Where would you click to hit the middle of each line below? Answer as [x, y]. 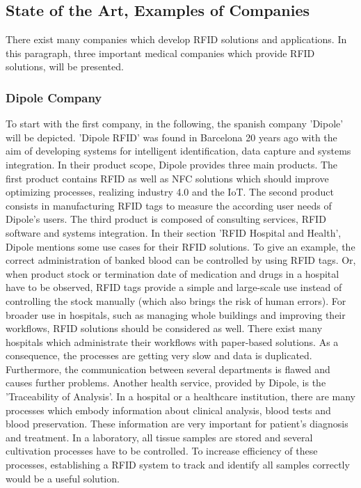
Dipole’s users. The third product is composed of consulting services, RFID [166, 219]
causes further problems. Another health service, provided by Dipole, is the [166, 383]
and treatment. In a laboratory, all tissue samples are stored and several [159, 437]
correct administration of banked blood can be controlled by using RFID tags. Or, [181, 260]
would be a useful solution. [63, 478]
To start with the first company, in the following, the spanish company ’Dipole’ [175, 124]
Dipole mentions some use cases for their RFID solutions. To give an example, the [180, 246]
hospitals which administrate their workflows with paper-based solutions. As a [172, 341]
